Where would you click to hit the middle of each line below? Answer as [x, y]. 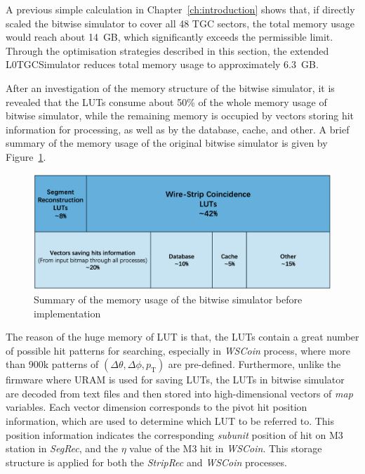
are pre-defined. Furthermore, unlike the [254, 364]
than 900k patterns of [52, 364]
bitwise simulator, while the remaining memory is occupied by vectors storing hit [180, 116]
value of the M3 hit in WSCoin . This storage [226, 448]
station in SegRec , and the [62, 448]
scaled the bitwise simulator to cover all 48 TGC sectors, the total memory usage [180, 23]
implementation [67, 313]
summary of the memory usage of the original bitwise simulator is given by [167, 143]
